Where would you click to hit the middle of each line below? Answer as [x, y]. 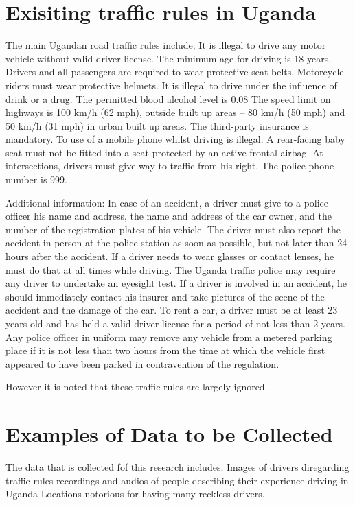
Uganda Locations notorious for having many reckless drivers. [135, 494]
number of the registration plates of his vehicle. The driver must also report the [173, 229]
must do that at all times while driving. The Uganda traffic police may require [171, 269]
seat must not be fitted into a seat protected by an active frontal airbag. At [164, 152]
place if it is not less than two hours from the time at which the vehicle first [165, 350]
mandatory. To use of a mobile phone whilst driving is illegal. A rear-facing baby [175, 139]
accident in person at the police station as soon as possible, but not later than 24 [176, 243]
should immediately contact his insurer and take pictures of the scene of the [165, 296]
